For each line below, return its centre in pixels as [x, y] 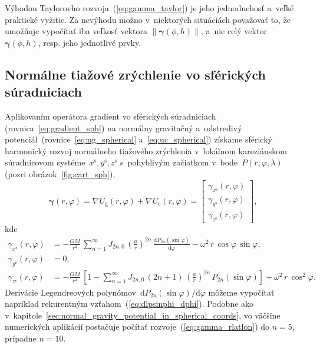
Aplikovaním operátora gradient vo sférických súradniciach [110, 116]
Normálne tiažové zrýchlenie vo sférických [135, 74]
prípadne [21, 338]
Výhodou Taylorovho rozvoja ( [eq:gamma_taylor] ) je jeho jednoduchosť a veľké [149, 8]
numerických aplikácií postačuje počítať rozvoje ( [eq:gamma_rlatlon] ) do [137, 327]
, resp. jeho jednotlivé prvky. [90, 42]
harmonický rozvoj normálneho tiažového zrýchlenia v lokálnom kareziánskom [146, 150]
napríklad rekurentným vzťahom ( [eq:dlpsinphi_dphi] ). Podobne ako [129, 304]
